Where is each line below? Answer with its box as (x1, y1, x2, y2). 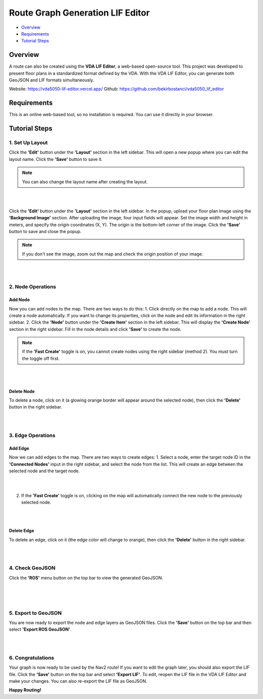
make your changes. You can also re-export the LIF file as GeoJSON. (9, 678, 148, 684)
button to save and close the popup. (9, 228, 82, 234)
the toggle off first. (22, 355, 60, 361)
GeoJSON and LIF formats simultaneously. (9, 77, 94, 83)
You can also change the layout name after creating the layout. (22, 178, 148, 185)
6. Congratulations (9, 654, 55, 661)
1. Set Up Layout (9, 139, 48, 146)
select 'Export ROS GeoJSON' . (9, 626, 72, 632)
